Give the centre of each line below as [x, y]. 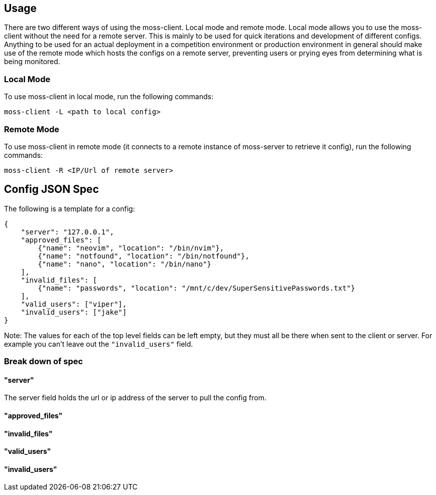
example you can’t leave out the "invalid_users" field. [99, 344]
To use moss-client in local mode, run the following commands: [109, 97]
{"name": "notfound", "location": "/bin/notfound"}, [143, 256]
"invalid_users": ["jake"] [74, 312]
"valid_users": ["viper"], [74, 304]
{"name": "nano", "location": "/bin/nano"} [125, 264]
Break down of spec [44, 361]
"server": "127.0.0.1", [67, 232]
